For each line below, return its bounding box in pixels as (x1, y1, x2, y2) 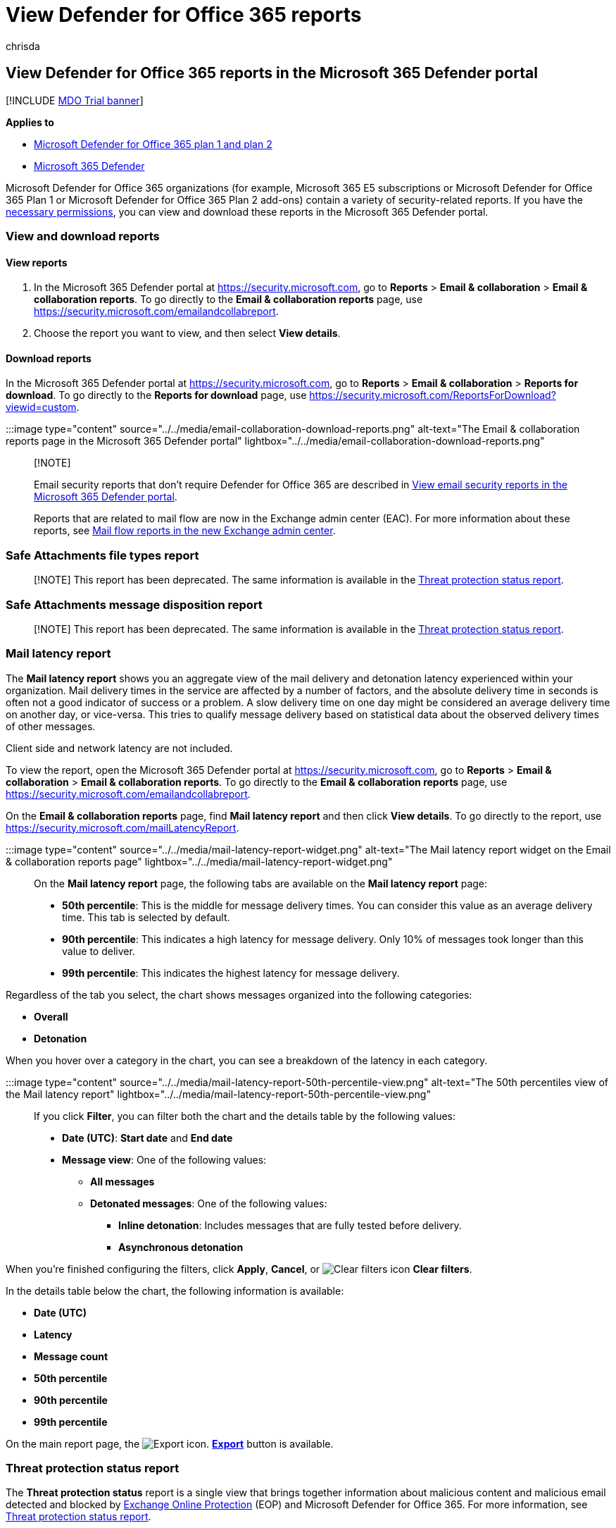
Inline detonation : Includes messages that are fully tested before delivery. (118, 1219, 462, 1231)
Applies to (6, 116, 54, 128)
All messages (90, 1175, 155, 1188)
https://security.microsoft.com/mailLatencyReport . (6, 821, 239, 834)
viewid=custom (6, 401, 77, 414)
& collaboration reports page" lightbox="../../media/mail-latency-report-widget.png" (6, 855, 393, 868)
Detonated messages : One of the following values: (90, 1197, 327, 1209)
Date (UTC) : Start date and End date (62, 1131, 233, 1144)
